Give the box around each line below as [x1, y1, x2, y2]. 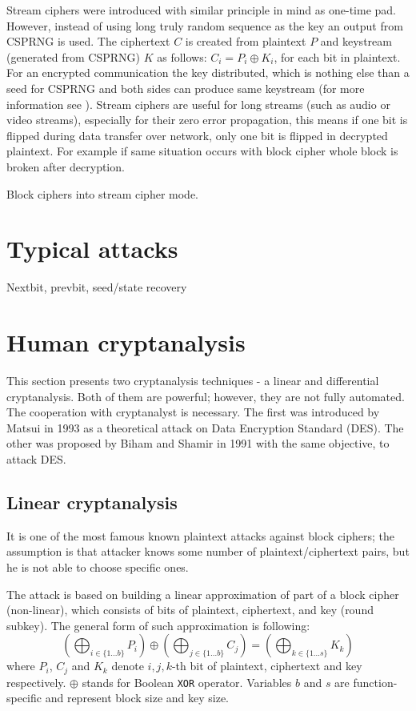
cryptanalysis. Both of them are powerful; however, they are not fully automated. [6, 388, 405, 404]
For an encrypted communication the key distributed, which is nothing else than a [6, 64, 410, 81]
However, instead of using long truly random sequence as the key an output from [6, 17, 403, 34]
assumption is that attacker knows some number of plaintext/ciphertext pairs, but [6, 543, 410, 560]
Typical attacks [6, 232, 178, 265]
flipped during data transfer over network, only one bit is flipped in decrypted [6, 127, 388, 143]
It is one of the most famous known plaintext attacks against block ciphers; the [6, 527, 395, 544]
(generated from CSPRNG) [6, 48, 141, 65]
